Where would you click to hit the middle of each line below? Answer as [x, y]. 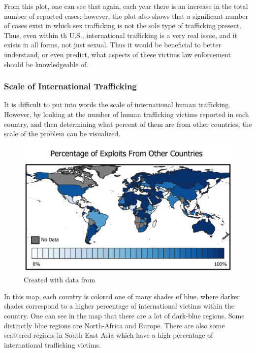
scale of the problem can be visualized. [62, 134]
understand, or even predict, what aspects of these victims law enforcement [117, 54]
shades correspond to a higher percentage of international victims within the [119, 306]
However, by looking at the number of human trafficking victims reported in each [127, 114]
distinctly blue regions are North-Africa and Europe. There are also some [114, 325]
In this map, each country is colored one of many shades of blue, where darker [122, 296]
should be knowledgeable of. [46, 64]
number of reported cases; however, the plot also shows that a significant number [126, 16]
